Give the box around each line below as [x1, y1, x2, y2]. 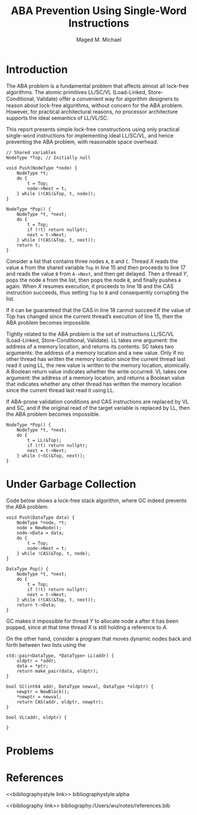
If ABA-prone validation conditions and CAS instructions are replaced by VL [6, 398, 189, 405]
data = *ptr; [16, 663, 49, 669]
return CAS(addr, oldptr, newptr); [16, 699, 104, 705]
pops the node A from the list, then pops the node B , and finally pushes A [6, 276, 181, 283]
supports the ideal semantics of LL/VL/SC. [6, 114, 109, 121]
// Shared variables [6, 149, 57, 155]
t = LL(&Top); [27, 437, 62, 443]
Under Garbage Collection [6, 477, 136, 490]
